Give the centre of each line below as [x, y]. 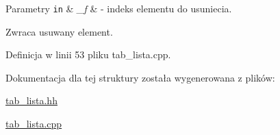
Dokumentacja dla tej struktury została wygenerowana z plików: [140, 77]
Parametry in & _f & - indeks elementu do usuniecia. [119, 8]
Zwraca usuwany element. [59, 31]
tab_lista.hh [31, 100]
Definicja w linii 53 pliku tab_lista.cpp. [88, 54]
